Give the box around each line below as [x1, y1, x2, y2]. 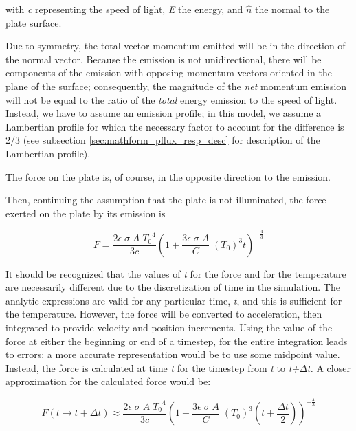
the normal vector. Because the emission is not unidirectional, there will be [5, 52, 322, 66]
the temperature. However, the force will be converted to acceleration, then [5, 307, 322, 321]
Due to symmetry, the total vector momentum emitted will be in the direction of [5, 38, 346, 53]
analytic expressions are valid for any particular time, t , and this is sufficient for [5, 293, 342, 307]
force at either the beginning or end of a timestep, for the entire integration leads [5, 333, 348, 348]
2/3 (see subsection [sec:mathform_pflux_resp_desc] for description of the [5, 133, 320, 147]
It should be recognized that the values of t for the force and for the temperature [5, 266, 346, 280]
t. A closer [307, 360, 351, 375]
